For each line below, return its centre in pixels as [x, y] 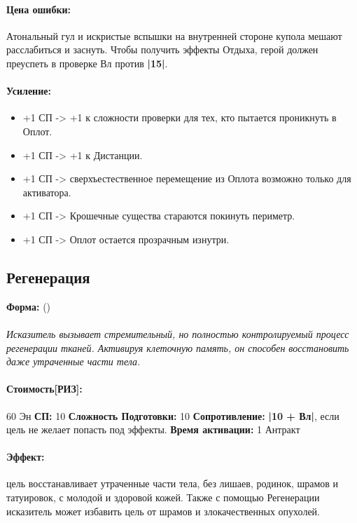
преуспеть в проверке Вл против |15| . [87, 63]
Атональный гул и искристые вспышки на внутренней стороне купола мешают [174, 35]
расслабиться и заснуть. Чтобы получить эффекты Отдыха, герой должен [162, 49]
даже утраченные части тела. [73, 361]
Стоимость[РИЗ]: [44, 389]
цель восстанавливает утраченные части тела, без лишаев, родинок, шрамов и [173, 483]
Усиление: [29, 91]
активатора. [47, 192]
